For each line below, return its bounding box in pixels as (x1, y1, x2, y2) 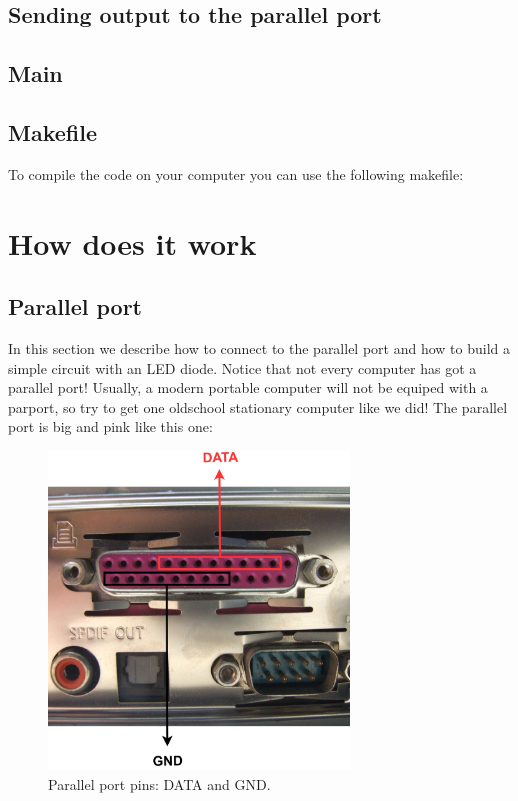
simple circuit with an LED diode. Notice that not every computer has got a (8, 357, 477, 378)
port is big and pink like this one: (8, 416, 213, 437)
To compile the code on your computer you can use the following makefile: (8, 163, 464, 184)
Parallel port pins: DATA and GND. (48, 773, 271, 794)
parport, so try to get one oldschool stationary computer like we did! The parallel (8, 396, 508, 417)
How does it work (8, 222, 257, 263)
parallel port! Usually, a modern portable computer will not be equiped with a (8, 377, 488, 398)
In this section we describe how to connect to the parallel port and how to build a (8, 337, 510, 358)
